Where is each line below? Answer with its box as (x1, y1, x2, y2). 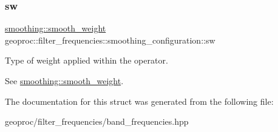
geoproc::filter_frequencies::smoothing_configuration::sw (5, 33, 215, 46)
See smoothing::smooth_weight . (5, 74, 124, 87)
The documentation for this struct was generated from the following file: (5, 94, 274, 107)
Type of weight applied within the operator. (5, 54, 168, 67)
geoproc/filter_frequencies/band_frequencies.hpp (5, 115, 189, 128)
